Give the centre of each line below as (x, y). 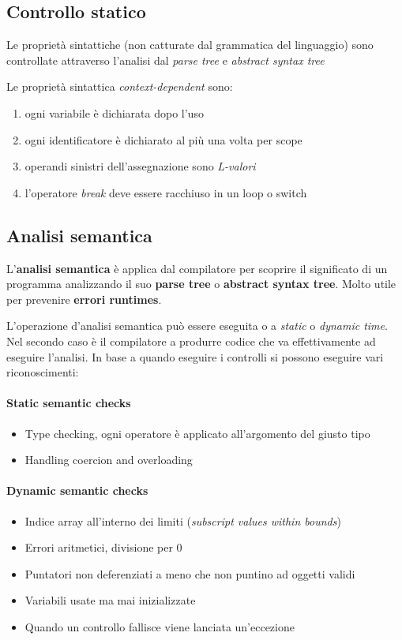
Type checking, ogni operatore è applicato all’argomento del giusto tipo (197, 433)
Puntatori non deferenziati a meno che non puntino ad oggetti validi (190, 573)
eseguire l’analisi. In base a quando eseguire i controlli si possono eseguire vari (195, 356)
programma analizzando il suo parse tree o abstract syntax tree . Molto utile (201, 284)
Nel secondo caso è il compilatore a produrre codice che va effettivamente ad (191, 341)
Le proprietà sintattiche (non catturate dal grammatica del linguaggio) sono (190, 45)
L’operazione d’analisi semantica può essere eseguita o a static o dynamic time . (197, 326)
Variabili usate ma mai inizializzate (110, 600)
